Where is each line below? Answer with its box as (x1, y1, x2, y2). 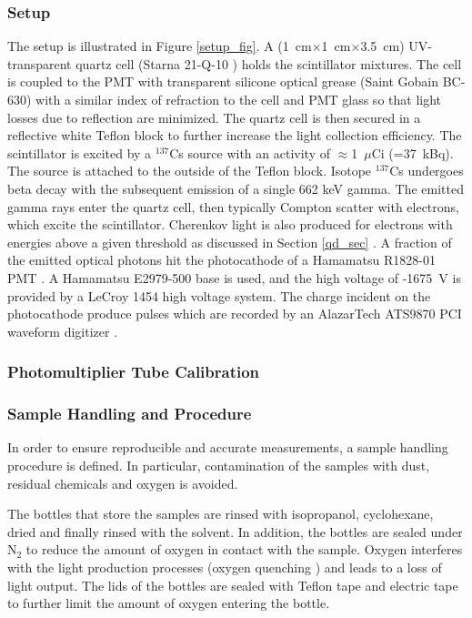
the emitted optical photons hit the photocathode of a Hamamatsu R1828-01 (7, 250, 436, 269)
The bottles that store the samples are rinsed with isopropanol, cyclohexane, (7, 504, 434, 523)
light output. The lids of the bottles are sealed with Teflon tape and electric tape (7, 575, 458, 594)
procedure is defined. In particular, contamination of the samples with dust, (7, 455, 430, 474)
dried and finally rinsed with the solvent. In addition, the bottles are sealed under (7, 522, 463, 541)
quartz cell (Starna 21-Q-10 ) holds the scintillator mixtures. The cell (75, 54, 462, 73)
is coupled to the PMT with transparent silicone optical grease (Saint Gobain (7, 72, 439, 91)
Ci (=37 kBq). (371, 143, 454, 162)
